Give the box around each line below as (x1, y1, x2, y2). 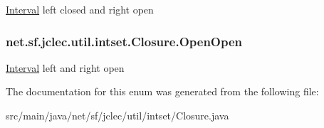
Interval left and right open (6, 60, 125, 75)
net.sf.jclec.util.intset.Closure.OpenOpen (6, 32, 243, 50)
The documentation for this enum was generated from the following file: (6, 84, 319, 99)
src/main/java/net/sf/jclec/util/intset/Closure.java (6, 108, 229, 122)
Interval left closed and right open (6, 2, 154, 16)
